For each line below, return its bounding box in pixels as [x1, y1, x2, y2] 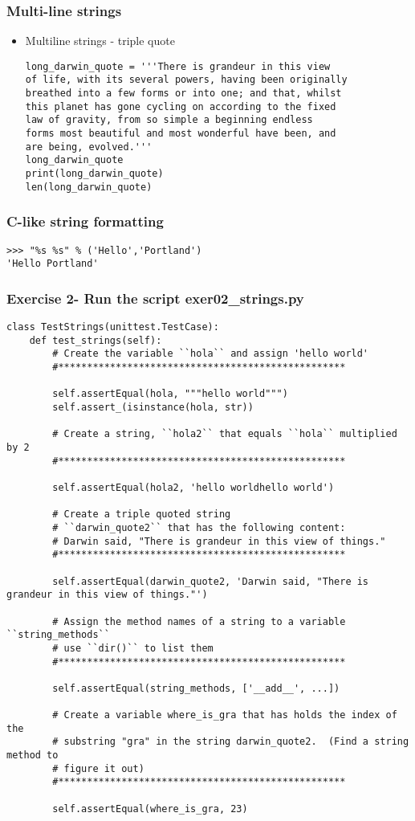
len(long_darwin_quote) [25, 181, 153, 193]
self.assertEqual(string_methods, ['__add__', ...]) [52, 682, 340, 694]
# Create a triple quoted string [52, 509, 231, 521]
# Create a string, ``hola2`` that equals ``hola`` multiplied [52, 428, 397, 440]
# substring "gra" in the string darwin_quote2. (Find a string [52, 736, 409, 748]
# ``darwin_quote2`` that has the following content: [52, 521, 346, 533]
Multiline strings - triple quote [25, 32, 175, 49]
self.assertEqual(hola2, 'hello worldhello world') [52, 482, 335, 493]
